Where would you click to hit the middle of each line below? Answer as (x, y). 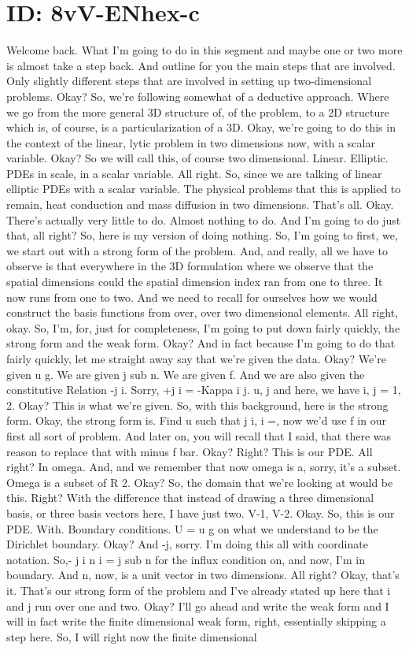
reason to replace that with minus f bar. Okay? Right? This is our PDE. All (190, 451)
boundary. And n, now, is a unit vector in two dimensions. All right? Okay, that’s (203, 575)
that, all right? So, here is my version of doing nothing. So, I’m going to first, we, (202, 235)
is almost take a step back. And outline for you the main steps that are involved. (201, 65)
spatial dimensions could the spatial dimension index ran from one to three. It (195, 282)
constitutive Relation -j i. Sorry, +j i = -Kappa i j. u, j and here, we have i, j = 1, (204, 390)
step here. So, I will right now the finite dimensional (132, 636)
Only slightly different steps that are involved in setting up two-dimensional (189, 81)
